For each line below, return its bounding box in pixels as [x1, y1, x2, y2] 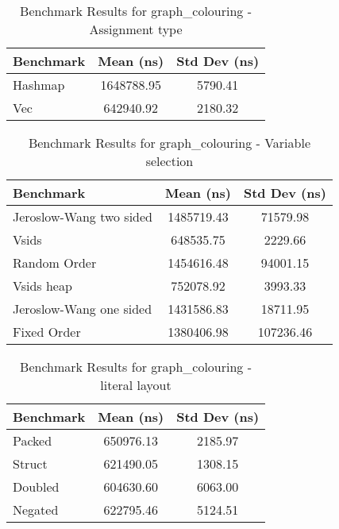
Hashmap [13, 75, 65, 94]
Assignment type [89, 20, 183, 38]
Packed [13, 431, 52, 450]
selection [145, 152, 194, 170]
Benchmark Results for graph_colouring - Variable [28, 133, 310, 152]
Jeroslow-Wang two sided [13, 207, 152, 226]
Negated [13, 500, 59, 519]
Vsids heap [13, 276, 72, 295]
